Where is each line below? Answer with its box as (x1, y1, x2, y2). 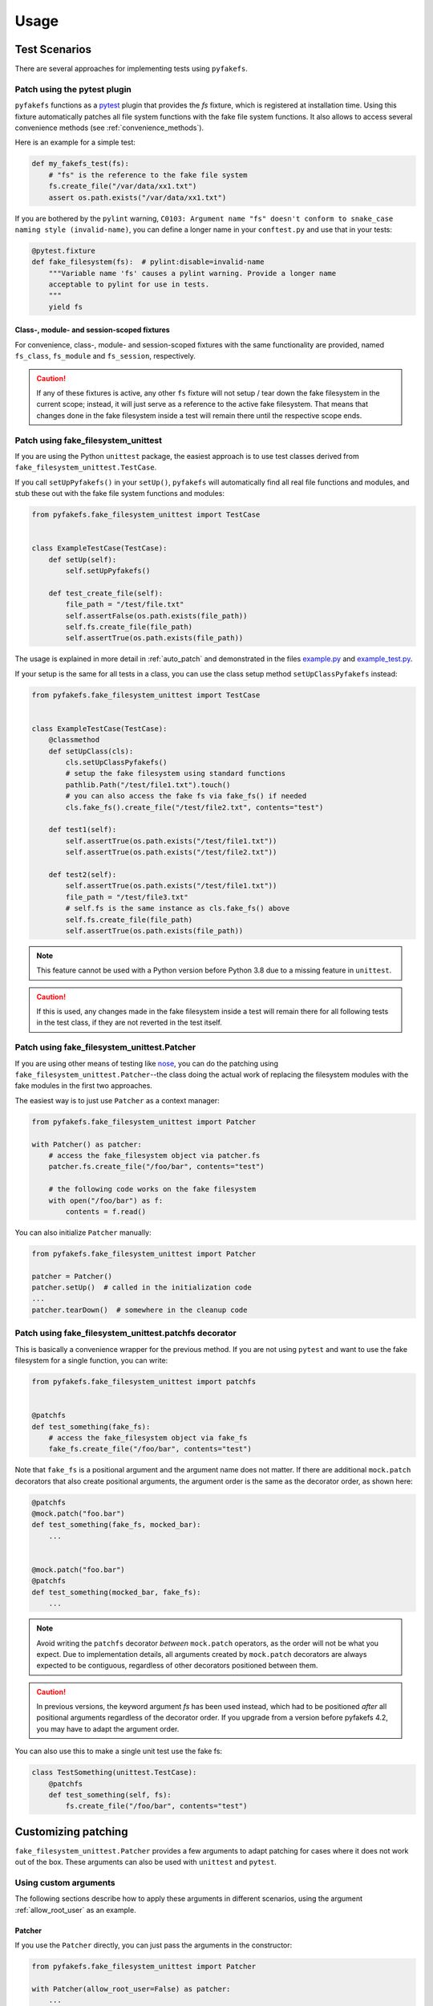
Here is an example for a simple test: (14, 137, 136, 148)
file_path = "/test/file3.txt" (65, 892, 188, 902)
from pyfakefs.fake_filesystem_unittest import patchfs (31, 1377, 257, 1386)
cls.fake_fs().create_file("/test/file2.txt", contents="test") (65, 802, 324, 812)
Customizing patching (14, 1825, 128, 1838)
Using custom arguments (14, 1878, 115, 1889)
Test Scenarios (14, 43, 92, 56)
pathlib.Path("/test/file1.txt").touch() (65, 780, 231, 790)
